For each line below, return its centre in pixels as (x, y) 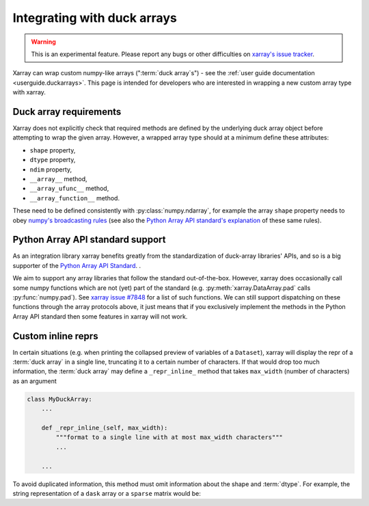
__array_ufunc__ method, (69, 189)
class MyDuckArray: (59, 399)
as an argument (35, 381)
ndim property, (51, 169)
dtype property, (53, 160)
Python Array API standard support (89, 240)
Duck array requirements (67, 112)
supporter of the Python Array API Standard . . (77, 265)
